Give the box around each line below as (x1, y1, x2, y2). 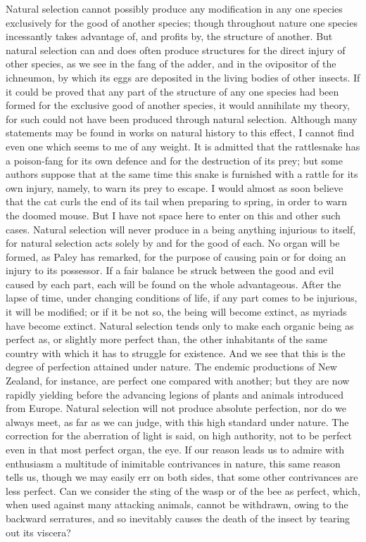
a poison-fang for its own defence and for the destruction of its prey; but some (6, 153, 343, 167)
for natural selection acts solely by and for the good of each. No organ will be (6, 235, 340, 250)
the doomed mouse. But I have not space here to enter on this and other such (6, 207, 341, 222)
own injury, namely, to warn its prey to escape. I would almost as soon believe (6, 180, 343, 195)
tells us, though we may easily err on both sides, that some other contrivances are (6, 470, 358, 484)
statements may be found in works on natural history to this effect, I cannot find (6, 125, 355, 140)
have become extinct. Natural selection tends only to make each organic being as (6, 318, 354, 333)
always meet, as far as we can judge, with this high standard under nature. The (6, 414, 349, 429)
